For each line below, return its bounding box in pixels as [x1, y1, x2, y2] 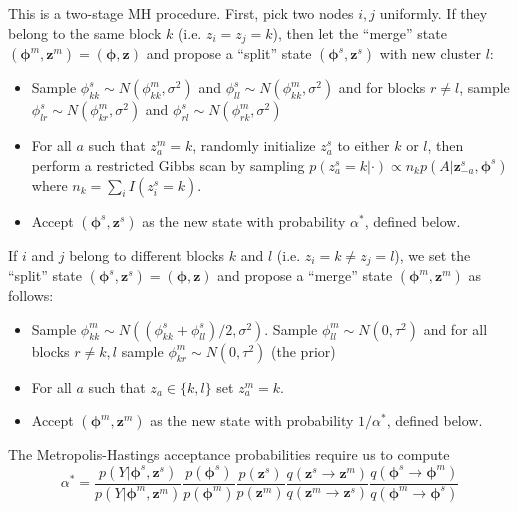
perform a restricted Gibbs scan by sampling [31, 154, 305, 175]
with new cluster [379, 43, 481, 64]
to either [337, 135, 390, 156]
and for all [423, 318, 488, 339]
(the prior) [271, 340, 336, 361]
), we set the [394, 244, 471, 265]
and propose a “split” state [146, 43, 312, 64]
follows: [8, 285, 54, 306]
